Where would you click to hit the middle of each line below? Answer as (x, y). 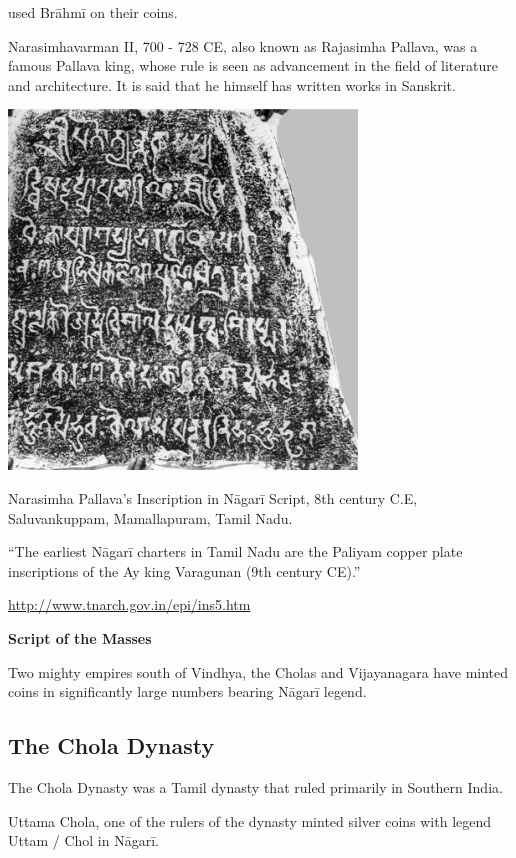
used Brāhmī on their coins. (93, 12)
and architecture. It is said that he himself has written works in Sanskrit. (232, 84)
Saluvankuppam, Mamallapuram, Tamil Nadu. (150, 517)
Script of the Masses (80, 637)
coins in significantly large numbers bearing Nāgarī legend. (187, 691)
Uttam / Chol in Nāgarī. (83, 840)
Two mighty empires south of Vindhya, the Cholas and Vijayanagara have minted (258, 671)
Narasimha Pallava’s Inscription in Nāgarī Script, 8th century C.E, (213, 497)
